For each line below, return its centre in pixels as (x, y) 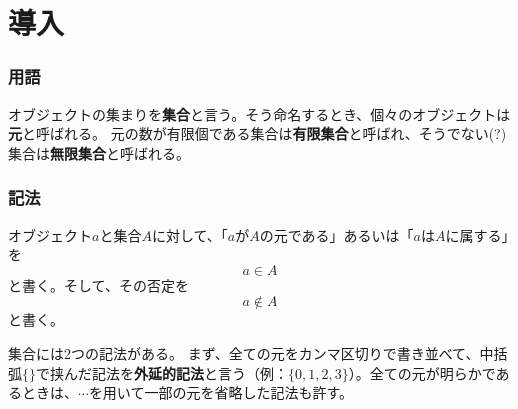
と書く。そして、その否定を (98, 284)
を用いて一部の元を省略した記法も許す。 (221, 392)
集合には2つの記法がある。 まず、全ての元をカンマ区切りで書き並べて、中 (251, 352)
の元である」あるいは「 (336, 234)
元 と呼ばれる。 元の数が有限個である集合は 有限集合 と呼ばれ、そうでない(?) (257, 133)
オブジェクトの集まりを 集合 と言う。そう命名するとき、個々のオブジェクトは (259, 113)
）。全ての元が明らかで (422, 372)
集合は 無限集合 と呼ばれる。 (99, 152)
